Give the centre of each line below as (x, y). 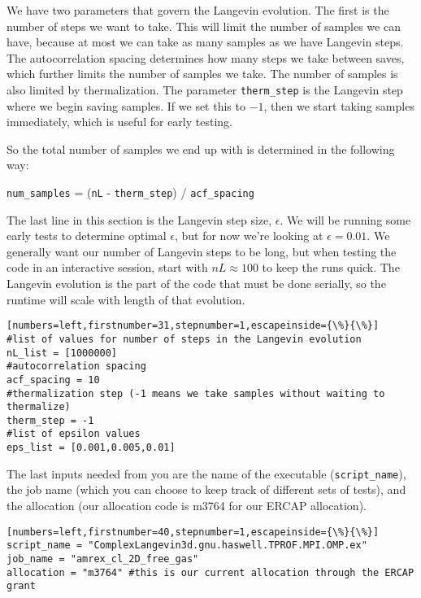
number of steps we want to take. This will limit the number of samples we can (204, 26)
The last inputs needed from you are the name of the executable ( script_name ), (206, 473)
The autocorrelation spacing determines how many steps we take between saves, (206, 57)
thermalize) (39, 407)
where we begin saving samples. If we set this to (126, 105)
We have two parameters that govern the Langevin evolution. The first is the (198, 10)
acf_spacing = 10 (53, 380)
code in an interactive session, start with (107, 267)
